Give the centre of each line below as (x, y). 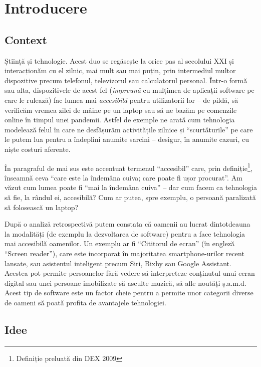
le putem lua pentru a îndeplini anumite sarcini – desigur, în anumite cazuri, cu (127, 139)
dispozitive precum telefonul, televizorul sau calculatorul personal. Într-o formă (126, 80)
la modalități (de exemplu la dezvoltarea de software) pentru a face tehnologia (125, 233)
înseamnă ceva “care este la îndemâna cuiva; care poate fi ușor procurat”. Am (123, 177)
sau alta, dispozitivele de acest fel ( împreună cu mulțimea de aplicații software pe (129, 90)
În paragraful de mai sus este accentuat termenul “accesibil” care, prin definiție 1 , (128, 167)
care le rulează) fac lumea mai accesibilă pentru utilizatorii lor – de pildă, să (121, 100)
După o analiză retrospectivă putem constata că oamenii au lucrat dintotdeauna (127, 224)
